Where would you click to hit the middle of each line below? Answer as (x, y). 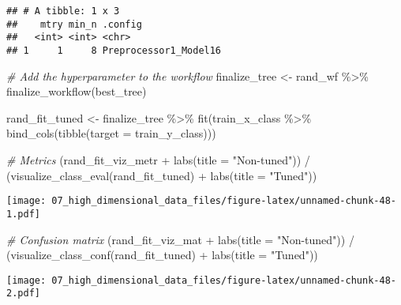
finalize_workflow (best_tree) (77, 91)
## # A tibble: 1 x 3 (63, 11)
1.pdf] (23, 214)
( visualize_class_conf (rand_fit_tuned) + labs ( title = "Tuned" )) (162, 255)
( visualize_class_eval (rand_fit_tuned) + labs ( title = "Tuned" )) (162, 175)
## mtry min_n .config (74, 24)
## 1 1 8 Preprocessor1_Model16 (114, 50)
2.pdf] (23, 294)
